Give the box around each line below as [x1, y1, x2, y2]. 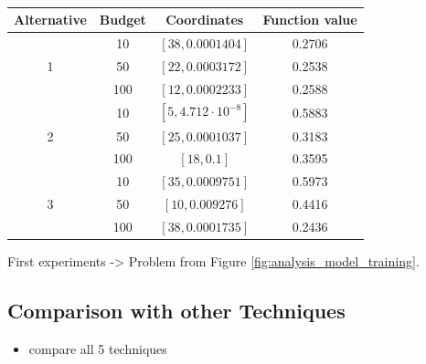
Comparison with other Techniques [7, 296, 346, 325]
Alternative [14, 10, 87, 28]
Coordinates [165, 10, 244, 28]
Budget [99, 10, 146, 28]
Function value [262, 10, 357, 28]
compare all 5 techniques [28, 338, 167, 358]
